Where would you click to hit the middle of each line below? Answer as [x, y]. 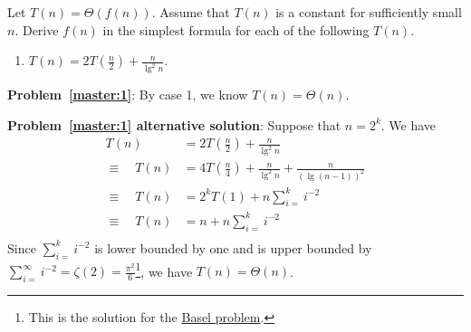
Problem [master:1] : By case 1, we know [128, 95]
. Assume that [191, 12]
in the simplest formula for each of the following [236, 29]
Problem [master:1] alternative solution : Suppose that [174, 124]
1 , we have [164, 270]
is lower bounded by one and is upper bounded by [233, 247]
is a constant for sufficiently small [369, 12]
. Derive [37, 29]
